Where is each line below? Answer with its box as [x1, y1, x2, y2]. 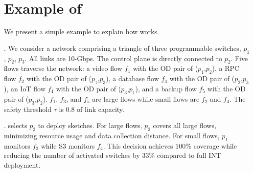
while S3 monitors [41, 140, 95, 151]
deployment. [4, 159, 41, 170]
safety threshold [4, 104, 52, 114]
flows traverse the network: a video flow [4, 63, 122, 73]
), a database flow [106, 73, 159, 84]
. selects [4, 120, 27, 130]
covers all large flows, [153, 120, 216, 130]
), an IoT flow [4, 83, 46, 93]
